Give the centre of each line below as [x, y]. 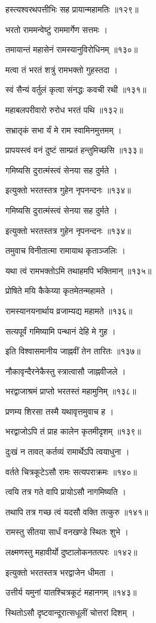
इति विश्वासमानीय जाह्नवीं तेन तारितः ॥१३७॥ [73, 351]
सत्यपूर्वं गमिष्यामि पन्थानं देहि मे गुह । [61, 331]
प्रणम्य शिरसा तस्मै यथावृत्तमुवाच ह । [60, 411]
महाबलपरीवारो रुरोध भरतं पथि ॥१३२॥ [65, 109]
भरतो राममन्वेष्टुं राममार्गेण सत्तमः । [56, 29]
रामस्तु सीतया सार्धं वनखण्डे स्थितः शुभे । [67, 532]
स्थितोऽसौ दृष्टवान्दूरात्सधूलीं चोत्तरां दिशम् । [71, 612]
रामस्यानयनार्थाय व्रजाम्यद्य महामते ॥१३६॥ [69, 310]
